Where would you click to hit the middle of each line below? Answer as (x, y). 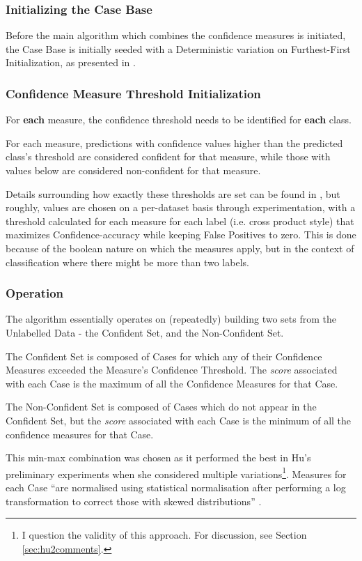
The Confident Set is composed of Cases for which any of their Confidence (164, 356)
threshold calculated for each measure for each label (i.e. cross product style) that (180, 221)
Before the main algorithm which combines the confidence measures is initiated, (176, 35)
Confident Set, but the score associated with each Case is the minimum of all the (179, 420)
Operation (35, 293)
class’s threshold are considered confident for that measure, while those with (168, 156)
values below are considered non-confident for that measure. (133, 170)
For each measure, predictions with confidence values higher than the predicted (174, 143)
